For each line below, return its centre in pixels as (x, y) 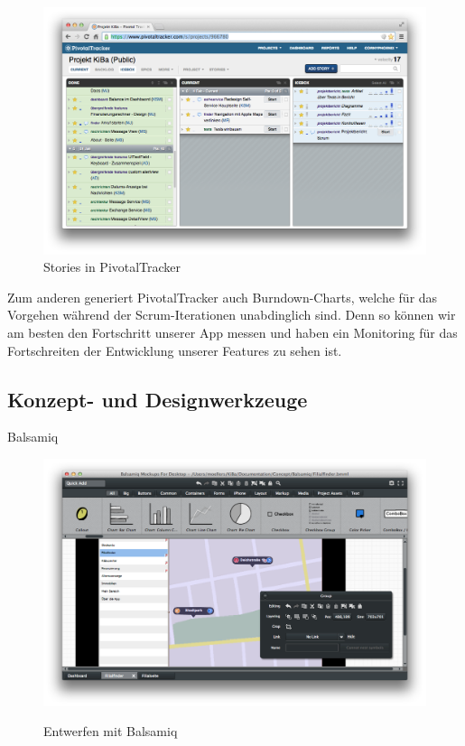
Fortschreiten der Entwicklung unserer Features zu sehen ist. (175, 350)
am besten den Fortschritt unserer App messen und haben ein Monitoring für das (232, 333)
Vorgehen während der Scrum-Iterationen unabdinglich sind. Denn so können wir (232, 315)
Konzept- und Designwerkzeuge (158, 399)
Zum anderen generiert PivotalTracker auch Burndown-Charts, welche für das (223, 297)
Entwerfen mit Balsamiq (111, 731)
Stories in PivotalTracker (112, 267)
